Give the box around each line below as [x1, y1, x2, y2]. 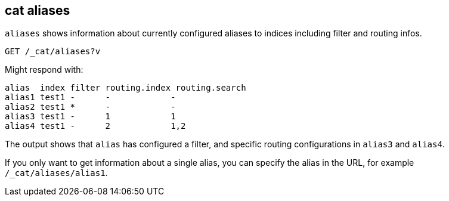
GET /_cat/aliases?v [5, 47, 101, 57]
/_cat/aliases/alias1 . [5, 168, 108, 178]
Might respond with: [5, 64, 83, 75]
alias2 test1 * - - [5, 102, 176, 112]
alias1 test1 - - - [5, 92, 176, 103]
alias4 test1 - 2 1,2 [5, 121, 186, 131]
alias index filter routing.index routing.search [5, 83, 246, 93]
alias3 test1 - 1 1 [5, 112, 176, 122]
